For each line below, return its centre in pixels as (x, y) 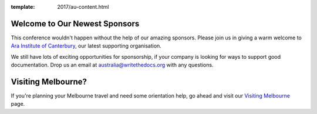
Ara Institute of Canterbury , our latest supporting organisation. (86, 46)
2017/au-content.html (83, 7)
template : (23, 7)
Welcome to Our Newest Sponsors (75, 24)
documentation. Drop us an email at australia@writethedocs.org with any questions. (112, 65)
